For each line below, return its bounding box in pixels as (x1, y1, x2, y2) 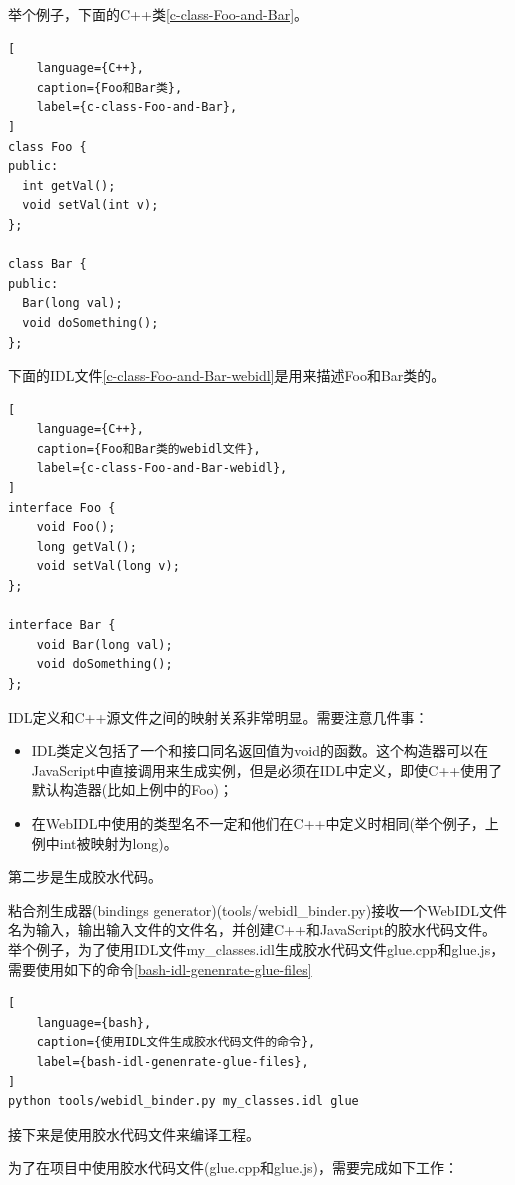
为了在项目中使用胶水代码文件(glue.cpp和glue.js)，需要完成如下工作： (8, 1157, 459, 1178)
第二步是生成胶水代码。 (8, 866, 162, 887)
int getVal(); (22, 178, 116, 193)
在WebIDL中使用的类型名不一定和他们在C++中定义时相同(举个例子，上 (31, 812, 499, 833)
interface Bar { (8, 618, 116, 633)
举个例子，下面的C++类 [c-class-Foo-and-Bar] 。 (8, 4, 309, 24)
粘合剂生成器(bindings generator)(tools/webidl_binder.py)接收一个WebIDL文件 (8, 899, 507, 920)
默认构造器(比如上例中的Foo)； (31, 779, 234, 800)
